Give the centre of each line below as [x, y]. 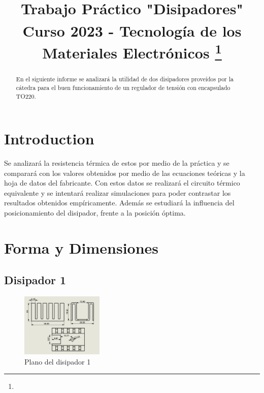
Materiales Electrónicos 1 [132, 51]
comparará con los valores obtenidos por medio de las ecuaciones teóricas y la [125, 173]
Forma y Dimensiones [81, 247]
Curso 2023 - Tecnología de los [132, 30]
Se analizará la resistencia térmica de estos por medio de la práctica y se [117, 163]
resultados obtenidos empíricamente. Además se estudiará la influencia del [119, 203]
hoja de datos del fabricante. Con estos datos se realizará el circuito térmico [122, 183]
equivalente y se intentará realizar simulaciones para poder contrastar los [118, 192]
